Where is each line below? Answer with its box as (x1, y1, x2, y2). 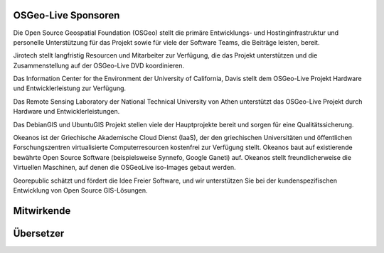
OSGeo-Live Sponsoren (13, 9, 120, 21)
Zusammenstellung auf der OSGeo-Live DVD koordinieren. (13, 61, 185, 70)
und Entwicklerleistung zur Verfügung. (13, 84, 127, 92)
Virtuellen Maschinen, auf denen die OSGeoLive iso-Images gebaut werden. (13, 163, 236, 172)
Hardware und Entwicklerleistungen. (13, 107, 120, 116)
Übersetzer (13, 227, 65, 239)
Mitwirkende (13, 205, 71, 217)
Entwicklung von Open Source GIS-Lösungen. (13, 185, 149, 195)
